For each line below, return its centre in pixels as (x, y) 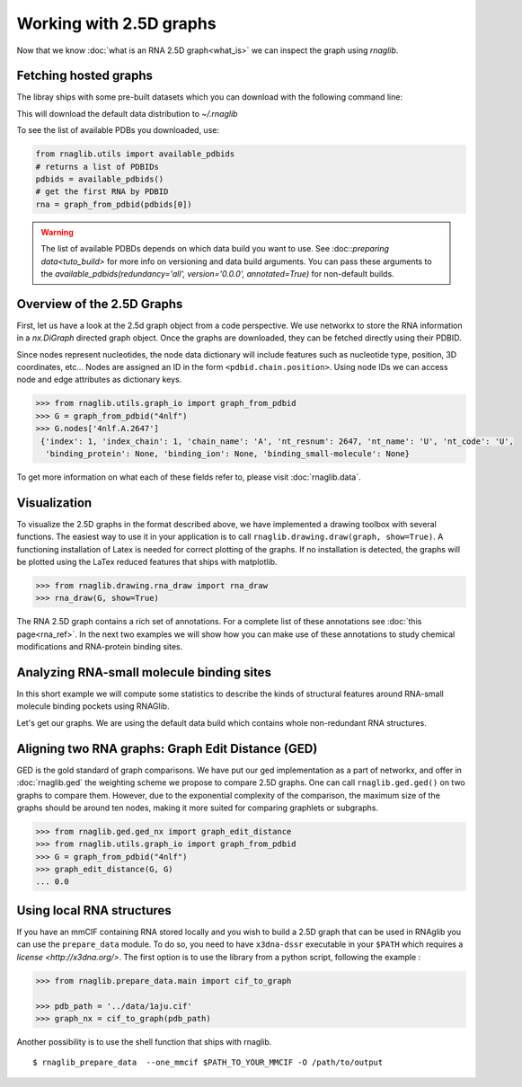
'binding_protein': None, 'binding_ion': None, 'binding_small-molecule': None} (228, 453)
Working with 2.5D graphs (116, 23)
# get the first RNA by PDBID (102, 192)
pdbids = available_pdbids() (100, 179)
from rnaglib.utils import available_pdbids (135, 154)
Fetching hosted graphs (84, 76)
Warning (57, 232)
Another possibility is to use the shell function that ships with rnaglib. (144, 1041)
